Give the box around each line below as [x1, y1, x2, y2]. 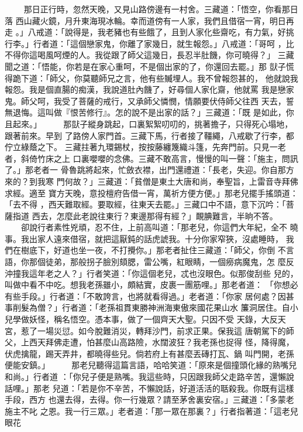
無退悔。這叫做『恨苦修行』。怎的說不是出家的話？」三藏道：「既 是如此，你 [5, 106, 294, 118]
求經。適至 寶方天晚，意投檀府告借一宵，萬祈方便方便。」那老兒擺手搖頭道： [5, 186, 298, 199]
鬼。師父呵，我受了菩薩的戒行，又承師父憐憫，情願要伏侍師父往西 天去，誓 [5, 94, 294, 107]
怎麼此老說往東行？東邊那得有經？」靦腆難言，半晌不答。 [56, 209, 278, 222]
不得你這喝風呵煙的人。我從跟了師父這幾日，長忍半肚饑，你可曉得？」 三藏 [5, 49, 294, 61]
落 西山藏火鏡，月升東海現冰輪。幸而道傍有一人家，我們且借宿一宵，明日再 [5, 14, 294, 26]
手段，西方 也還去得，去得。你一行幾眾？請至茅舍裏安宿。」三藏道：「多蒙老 [5, 393, 294, 406]
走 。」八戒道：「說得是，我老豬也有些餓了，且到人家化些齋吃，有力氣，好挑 [5, 26, 294, 38]
